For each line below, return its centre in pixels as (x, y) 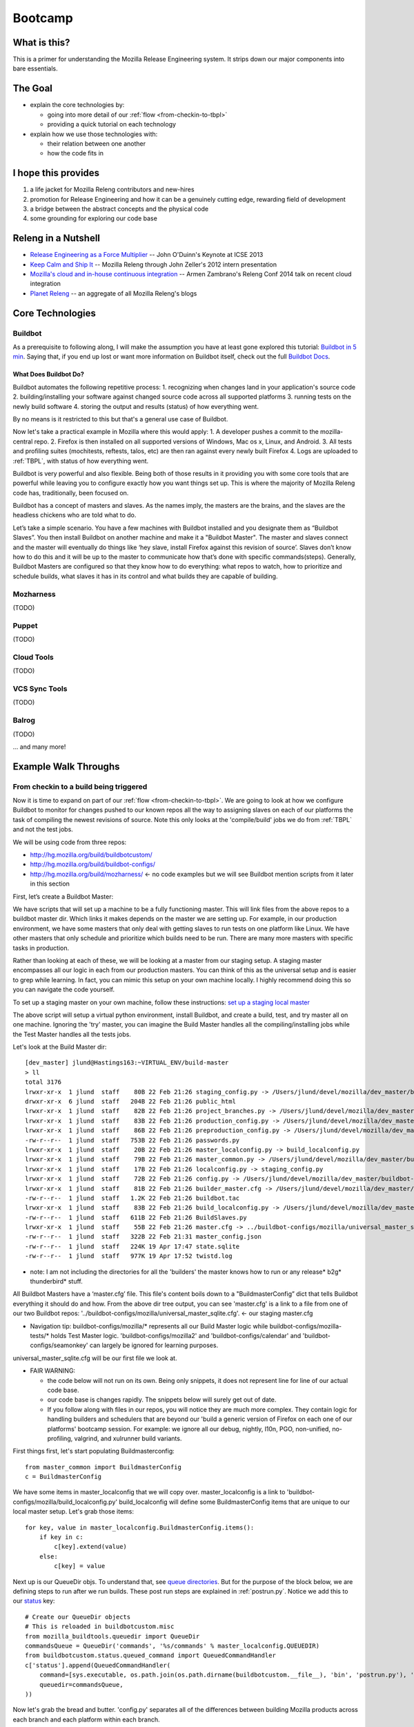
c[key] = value (80, 1566)
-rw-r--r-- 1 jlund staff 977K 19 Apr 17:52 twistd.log (129, 1256)
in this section (50, 884)
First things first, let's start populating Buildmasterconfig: (94, 1451)
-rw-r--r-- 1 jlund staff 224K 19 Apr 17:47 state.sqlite (132, 1246)
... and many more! (39, 747)
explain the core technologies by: (77, 105)
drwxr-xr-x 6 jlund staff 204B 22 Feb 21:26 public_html (130, 1101)
